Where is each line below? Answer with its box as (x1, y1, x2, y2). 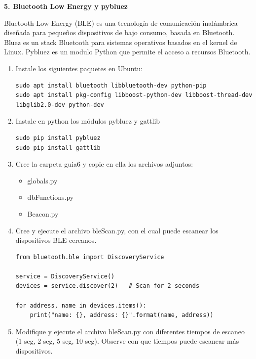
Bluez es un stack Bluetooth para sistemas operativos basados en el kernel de (4, 37, 237, 47)
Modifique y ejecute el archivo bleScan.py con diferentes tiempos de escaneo (15, 326, 245, 336)
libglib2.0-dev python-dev (15, 101, 104, 108)
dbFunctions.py (27, 192, 74, 202)
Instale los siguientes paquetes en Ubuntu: (15, 63, 143, 73)
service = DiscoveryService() (15, 272, 115, 280)
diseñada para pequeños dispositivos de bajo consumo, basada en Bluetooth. (4, 27, 235, 38)
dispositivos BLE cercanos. (15, 235, 97, 245)
